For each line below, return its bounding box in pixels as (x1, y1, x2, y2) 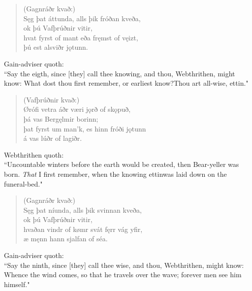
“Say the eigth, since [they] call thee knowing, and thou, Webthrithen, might (4, 68, 235, 78)
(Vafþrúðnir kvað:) (23, 94, 80, 104)
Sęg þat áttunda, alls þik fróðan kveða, (23, 13, 141, 23)
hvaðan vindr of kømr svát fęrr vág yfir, (23, 224, 143, 234)
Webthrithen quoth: (4, 149, 64, 160)
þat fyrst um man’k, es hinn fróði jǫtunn (23, 123, 146, 133)
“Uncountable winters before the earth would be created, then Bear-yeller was (4, 159, 239, 169)
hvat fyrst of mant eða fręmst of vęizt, (23, 32, 138, 42)
